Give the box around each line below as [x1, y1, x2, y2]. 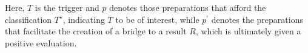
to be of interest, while [115, 13, 199, 25]
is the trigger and [35, 1, 99, 13]
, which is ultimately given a [195, 25, 301, 37]
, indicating [62, 13, 105, 25]
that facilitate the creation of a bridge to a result [5, 25, 187, 37]
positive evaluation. [5, 36, 77, 49]
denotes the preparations [211, 13, 303, 25]
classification [5, 13, 52, 25]
